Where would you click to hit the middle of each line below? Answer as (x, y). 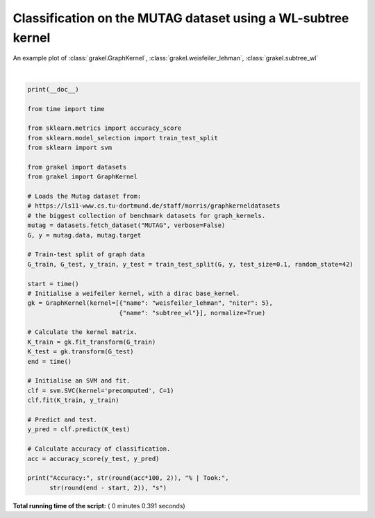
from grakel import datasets (77, 167)
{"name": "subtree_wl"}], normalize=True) (192, 313)
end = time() (50, 361)
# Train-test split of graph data (86, 254)
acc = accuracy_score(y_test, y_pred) (93, 459)
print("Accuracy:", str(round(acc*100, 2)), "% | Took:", (128, 478)
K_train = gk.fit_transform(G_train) (92, 342)
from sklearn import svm (70, 148)
